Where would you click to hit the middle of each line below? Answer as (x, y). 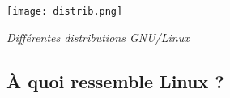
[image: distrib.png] (65, 11)
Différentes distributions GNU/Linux (98, 37)
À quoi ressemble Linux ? (115, 81)
